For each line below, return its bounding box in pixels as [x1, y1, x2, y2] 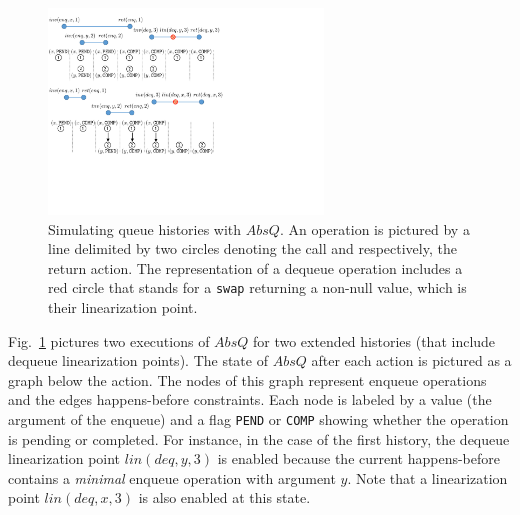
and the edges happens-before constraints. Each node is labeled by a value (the [8, 389, 492, 410]
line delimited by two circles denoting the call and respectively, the [48, 238, 457, 259]
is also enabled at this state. [138, 487, 311, 508]
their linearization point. [48, 296, 198, 317]
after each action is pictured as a [311, 350, 512, 371]
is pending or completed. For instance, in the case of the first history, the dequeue [8, 428, 510, 449]
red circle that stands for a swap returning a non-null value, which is [48, 277, 467, 298]
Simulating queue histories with [48, 218, 242, 239]
